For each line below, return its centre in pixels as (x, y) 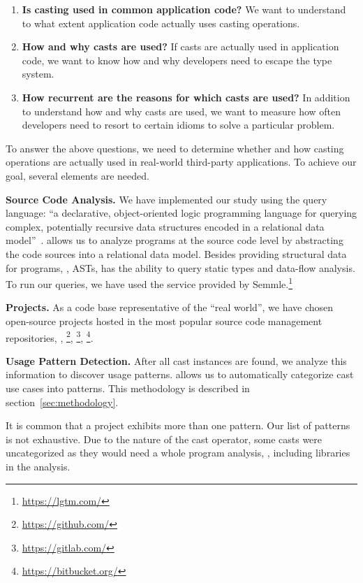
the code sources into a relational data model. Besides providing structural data (176, 253)
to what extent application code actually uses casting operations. (161, 23)
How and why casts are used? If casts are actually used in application (180, 46)
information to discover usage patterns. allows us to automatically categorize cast (180, 374)
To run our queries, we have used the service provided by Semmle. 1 (149, 283)
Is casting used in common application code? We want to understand (184, 9)
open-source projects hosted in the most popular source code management (164, 321)
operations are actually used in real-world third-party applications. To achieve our (181, 162)
